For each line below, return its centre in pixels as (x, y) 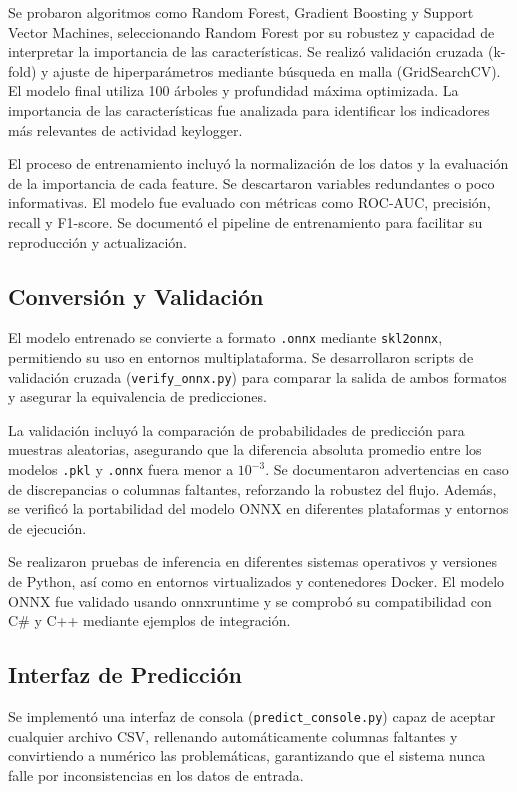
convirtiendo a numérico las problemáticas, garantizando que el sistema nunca (247, 755)
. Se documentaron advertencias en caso (387, 469)
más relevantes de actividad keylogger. (125, 129)
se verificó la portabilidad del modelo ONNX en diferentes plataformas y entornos (258, 508)
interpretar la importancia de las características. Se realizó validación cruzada (246, 51)
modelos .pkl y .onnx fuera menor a (121, 469)
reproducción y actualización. (97, 241)
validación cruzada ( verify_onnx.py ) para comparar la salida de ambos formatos (257, 376)
